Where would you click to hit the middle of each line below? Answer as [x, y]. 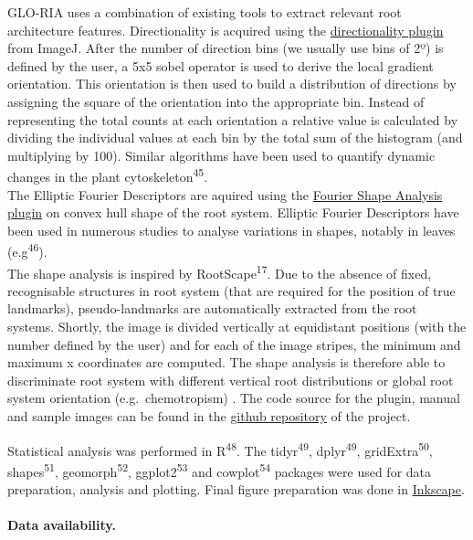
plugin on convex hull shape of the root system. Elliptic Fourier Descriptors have [233, 212]
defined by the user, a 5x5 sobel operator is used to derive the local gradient [221, 65]
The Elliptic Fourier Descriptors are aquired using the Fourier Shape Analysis [225, 194]
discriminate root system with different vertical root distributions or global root [231, 380]
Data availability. [62, 525]
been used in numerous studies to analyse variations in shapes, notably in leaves [231, 230]
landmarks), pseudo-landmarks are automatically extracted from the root [212, 308]
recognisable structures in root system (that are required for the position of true [231, 290]
